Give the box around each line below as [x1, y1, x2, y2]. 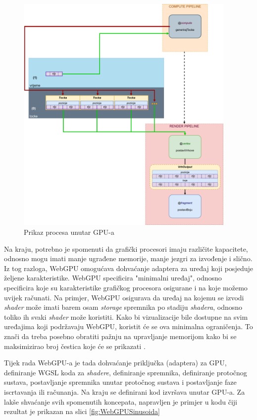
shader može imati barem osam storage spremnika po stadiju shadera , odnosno [4, 302, 243, 312]
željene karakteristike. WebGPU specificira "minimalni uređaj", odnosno [4, 273, 222, 283]
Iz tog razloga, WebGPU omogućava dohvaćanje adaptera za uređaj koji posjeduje [4, 263, 253, 273]
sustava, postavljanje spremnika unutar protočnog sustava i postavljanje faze [4, 377, 237, 387]
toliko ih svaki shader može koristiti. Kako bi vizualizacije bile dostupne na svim [4, 311, 248, 322]
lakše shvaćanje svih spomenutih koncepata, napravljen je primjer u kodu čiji [4, 396, 238, 407]
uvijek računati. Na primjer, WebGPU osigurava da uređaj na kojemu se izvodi [4, 292, 244, 302]
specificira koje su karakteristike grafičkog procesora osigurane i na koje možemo [4, 282, 248, 292]
